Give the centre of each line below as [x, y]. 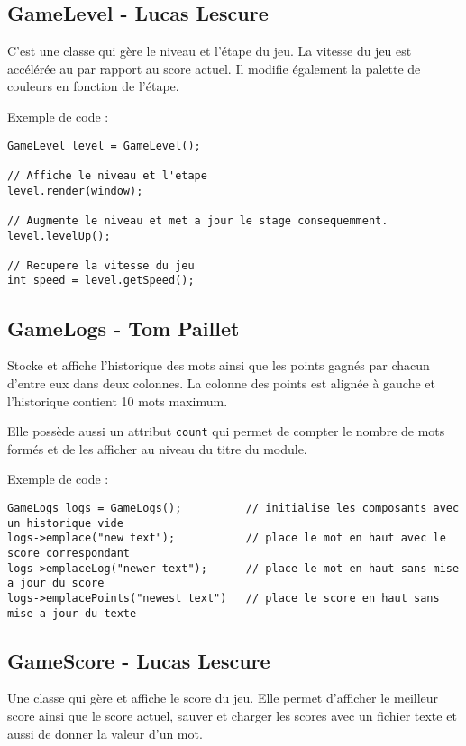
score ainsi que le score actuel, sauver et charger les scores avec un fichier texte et [232, 716]
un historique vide [65, 523]
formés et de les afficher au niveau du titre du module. [157, 448]
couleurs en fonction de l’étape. [93, 86]
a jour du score [56, 583]
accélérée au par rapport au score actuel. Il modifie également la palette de [214, 68]
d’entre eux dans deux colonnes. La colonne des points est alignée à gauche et [222, 382]
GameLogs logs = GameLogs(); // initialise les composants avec [233, 508]
